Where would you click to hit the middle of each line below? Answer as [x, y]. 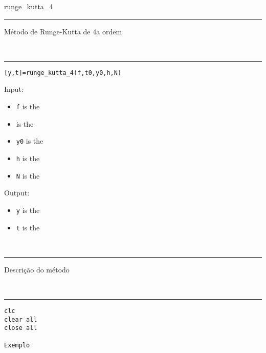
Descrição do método [37, 269]
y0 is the [30, 141]
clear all [21, 319]
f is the [28, 106]
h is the [28, 158]
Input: [14, 89]
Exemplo [17, 345]
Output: [17, 193]
